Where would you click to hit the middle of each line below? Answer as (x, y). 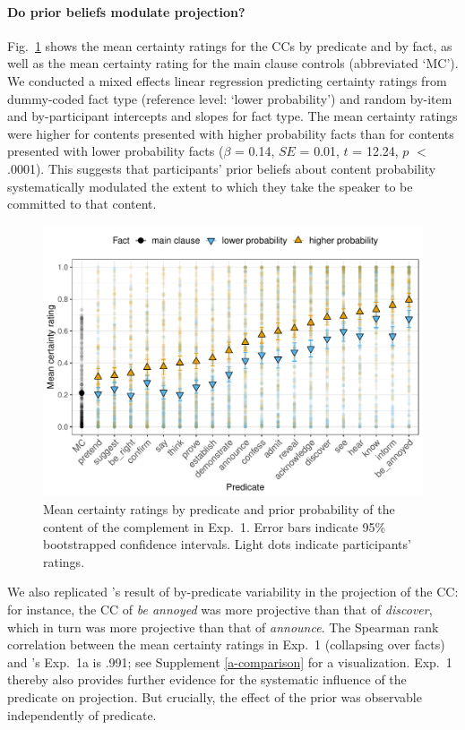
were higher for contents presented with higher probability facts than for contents (231, 133)
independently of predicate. (82, 714)
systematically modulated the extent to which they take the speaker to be (210, 186)
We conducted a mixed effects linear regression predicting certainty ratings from (227, 80)
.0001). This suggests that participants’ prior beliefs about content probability (222, 168)
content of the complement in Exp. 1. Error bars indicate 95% (215, 526)
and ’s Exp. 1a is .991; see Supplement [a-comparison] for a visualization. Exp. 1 (230, 661)
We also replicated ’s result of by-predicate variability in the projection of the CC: (233, 592)
